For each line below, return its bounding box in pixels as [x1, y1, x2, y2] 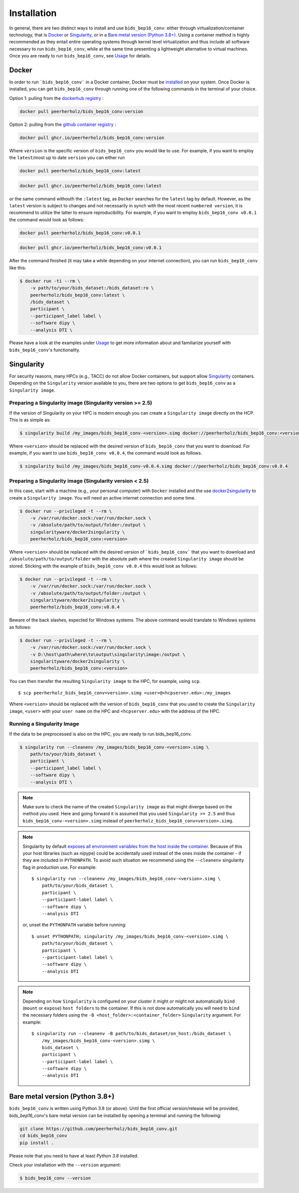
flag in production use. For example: [22, 864, 97, 870]
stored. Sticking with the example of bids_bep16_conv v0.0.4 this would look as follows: [9, 563, 198, 569]
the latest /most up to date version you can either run [9, 155, 125, 161]
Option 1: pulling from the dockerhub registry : [9, 95, 104, 101]
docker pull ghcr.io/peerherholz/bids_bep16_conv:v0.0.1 [19, 245, 162, 251]
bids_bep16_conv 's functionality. [9, 347, 81, 353]
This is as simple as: [9, 417, 51, 423]
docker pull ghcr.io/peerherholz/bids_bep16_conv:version [19, 135, 164, 140]
